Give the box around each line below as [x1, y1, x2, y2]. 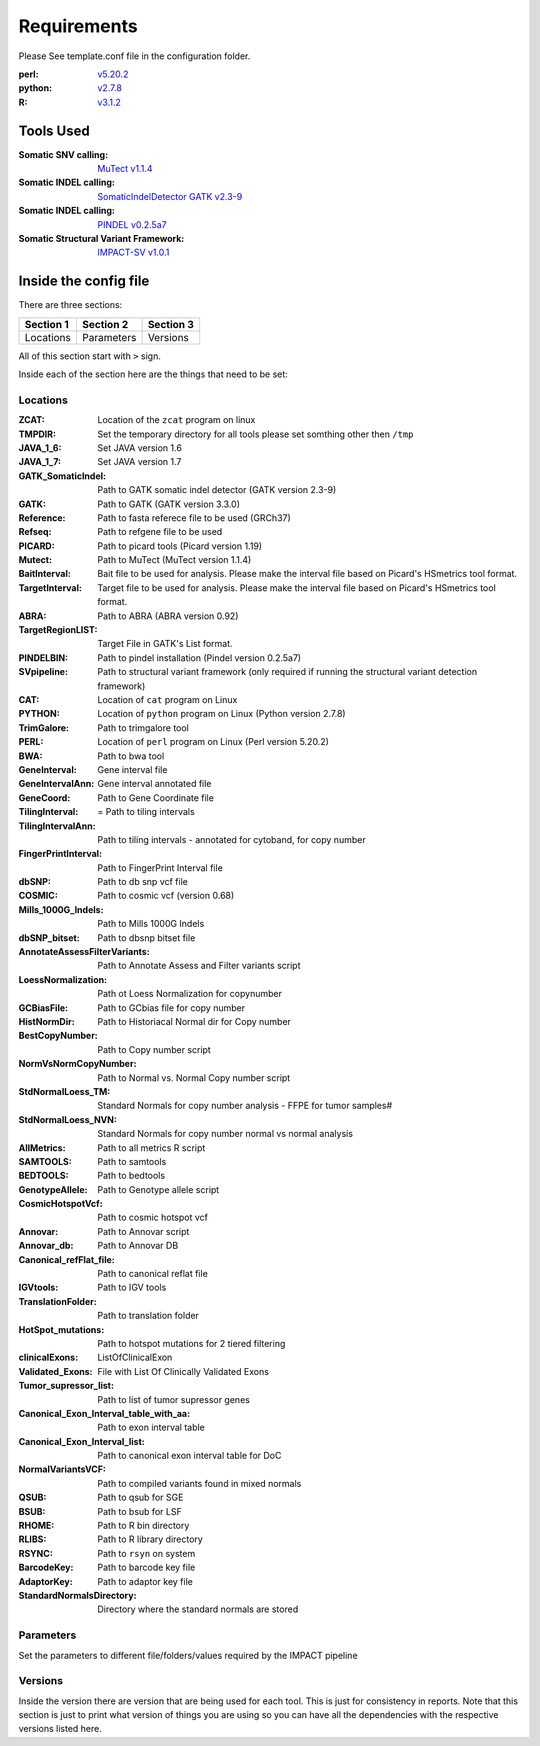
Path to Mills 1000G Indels [97, 918, 205, 930]
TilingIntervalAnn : [18, 820, 96, 832]
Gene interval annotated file [97, 778, 212, 790]
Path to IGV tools [97, 1281, 167, 1294]
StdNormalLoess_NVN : [18, 1113, 117, 1125]
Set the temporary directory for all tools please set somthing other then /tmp [97, 428, 414, 440]
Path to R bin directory [97, 1520, 190, 1532]
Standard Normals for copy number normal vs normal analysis [97, 1128, 354, 1140]
